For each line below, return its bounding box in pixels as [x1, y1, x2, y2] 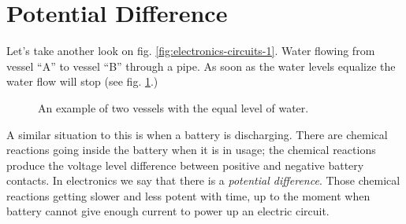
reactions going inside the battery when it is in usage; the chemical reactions [6, 141, 376, 158]
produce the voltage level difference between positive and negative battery [6, 156, 364, 173]
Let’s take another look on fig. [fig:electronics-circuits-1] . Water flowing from [6, 42, 375, 59]
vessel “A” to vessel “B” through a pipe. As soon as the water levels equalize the [6, 57, 396, 74]
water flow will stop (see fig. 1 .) [6, 73, 158, 90]
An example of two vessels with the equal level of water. [38, 99, 309, 116]
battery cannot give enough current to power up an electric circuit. [6, 203, 330, 219]
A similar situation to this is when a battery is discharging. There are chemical [6, 126, 388, 142]
